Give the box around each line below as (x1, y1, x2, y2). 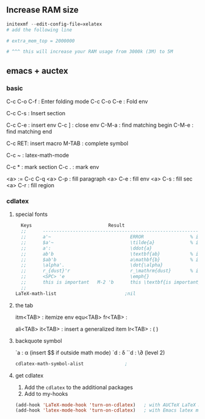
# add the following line (6, 27, 72, 33)
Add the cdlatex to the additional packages (24, 384, 133, 391)
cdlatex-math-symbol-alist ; (15, 360, 128, 367)
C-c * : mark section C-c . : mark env (6, 163, 99, 170)
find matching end (6, 128, 52, 135)
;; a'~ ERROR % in (21, 234, 201, 240)
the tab (15, 301, 34, 309)
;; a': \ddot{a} (21, 245, 153, 251)
